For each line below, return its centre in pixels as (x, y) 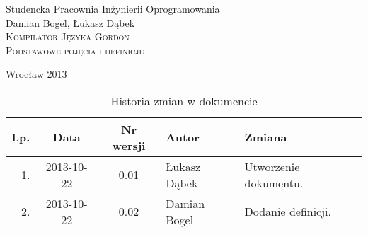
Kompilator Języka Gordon (68, 36)
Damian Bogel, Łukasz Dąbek (70, 22)
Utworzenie (272, 166)
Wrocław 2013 (36, 74)
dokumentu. (274, 183)
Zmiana (266, 137)
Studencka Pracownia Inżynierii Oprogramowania (113, 8)
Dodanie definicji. (288, 212)
